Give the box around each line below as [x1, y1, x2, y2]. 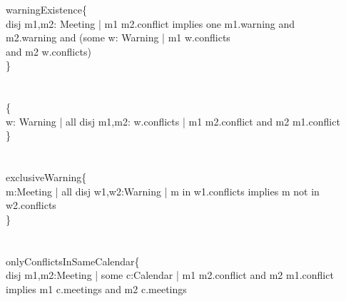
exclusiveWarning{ [6, 170, 87, 185]
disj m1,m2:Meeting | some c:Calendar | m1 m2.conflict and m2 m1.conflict [6, 267, 334, 282]
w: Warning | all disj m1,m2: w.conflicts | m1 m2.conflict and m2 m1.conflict [6, 113, 340, 128]
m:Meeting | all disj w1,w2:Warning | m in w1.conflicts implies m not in [6, 183, 320, 198]
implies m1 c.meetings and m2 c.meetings [6, 281, 187, 296]
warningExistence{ [6, 2, 87, 16]
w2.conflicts [6, 198, 56, 213]
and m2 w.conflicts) [6, 44, 91, 58]
